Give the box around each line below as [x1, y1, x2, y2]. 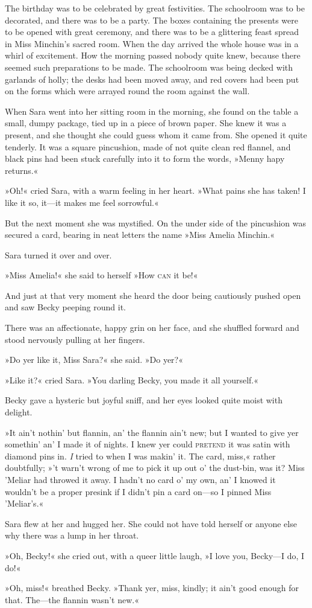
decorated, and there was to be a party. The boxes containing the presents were [5, 13, 298, 26]
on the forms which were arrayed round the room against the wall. [5, 85, 250, 97]
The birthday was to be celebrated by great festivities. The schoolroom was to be [5, 2, 305, 14]
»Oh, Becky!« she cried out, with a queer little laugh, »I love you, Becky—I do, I [5, 549, 305, 562]
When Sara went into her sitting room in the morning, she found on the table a [5, 104, 299, 117]
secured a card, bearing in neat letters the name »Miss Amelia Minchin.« [5, 228, 275, 241]
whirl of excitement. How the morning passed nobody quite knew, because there [5, 49, 301, 62]
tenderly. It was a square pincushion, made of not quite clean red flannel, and [5, 140, 291, 153]
